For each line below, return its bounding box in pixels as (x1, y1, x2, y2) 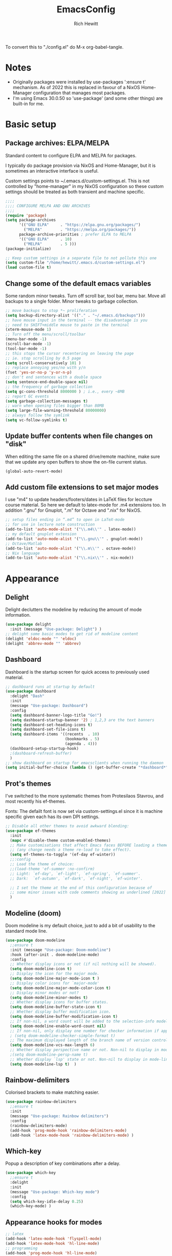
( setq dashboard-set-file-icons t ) (10, 727, 86, 732)
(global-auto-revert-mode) (5, 469, 63, 474)
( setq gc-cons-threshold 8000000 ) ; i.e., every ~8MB (5, 389, 125, 394)
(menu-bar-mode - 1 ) (5, 337, 47, 342)
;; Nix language (5, 551, 40, 556)
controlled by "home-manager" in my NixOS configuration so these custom (5, 183, 164, 189)
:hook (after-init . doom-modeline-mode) (10, 952, 100, 957)
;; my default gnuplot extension (5, 532, 77, 537)
